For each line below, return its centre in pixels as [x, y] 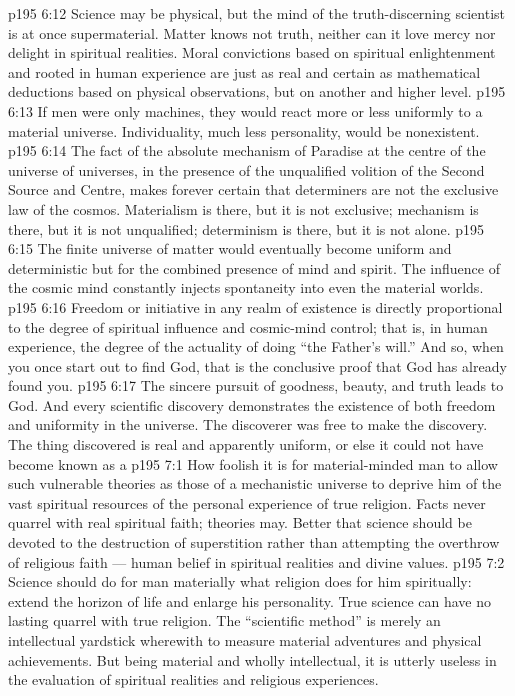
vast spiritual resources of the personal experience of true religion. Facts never [247, 502]
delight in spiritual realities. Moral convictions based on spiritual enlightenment [252, 52]
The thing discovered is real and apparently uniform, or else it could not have [246, 444]
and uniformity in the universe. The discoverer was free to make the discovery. [248, 424]
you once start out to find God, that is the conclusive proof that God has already [257, 365]
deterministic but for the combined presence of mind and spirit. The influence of [254, 267]
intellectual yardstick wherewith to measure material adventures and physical [245, 640]
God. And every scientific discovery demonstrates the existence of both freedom [252, 404]
